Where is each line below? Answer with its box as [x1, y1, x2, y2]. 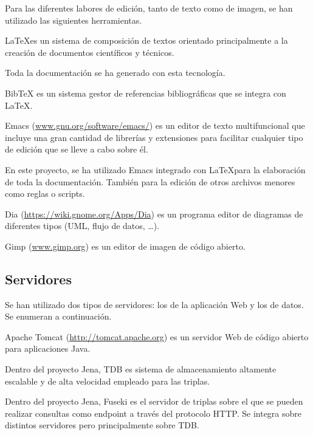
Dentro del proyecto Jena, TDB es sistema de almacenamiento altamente [5, 363, 277, 375]
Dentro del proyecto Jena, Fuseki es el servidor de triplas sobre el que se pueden [5, 395, 303, 408]
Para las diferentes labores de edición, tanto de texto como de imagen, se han [5, 2, 293, 14]
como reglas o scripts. [5, 187, 85, 200]
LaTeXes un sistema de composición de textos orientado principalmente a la [5, 34, 288, 47]
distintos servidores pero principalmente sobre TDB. [5, 419, 199, 431]
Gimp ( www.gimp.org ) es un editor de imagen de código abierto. [5, 239, 246, 252]
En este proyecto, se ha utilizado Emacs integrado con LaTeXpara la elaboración [5, 163, 306, 176]
